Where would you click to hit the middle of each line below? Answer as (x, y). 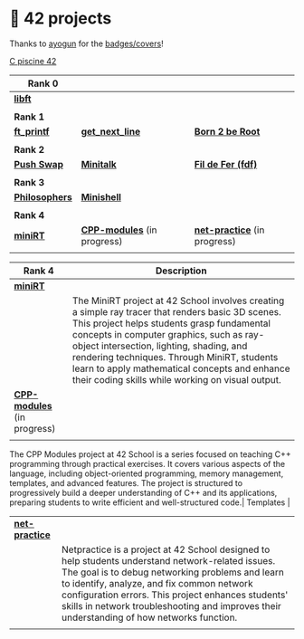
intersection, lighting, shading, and (174, 346)
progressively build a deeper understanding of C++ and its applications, (143, 492)
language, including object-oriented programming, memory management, (147, 473)
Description (181, 271)
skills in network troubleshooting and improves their (172, 606)
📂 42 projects (61, 19)
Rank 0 (43, 83)
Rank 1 (29, 117)
